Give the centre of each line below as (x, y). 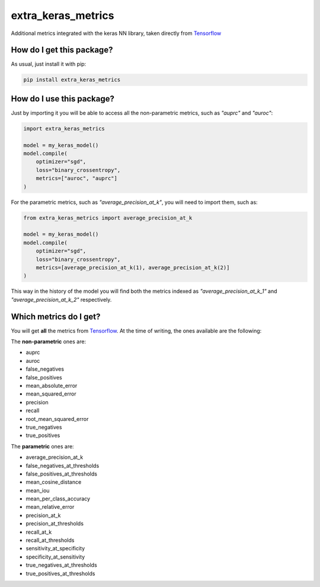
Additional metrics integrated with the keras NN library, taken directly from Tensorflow (116, 33)
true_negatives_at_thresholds (61, 565)
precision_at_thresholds (55, 524)
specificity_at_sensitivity (55, 557)
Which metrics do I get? (56, 316)
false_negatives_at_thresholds (63, 465)
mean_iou (38, 490)
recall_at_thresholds (50, 540)
